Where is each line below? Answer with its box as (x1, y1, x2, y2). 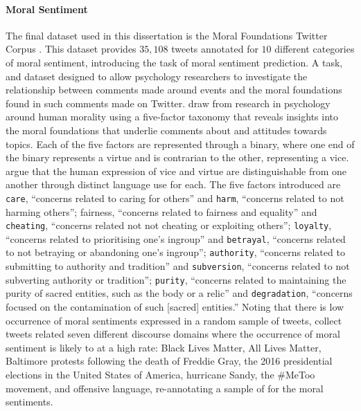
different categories (274, 42, 355, 56)
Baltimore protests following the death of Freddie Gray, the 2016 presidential (6, 354, 333, 368)
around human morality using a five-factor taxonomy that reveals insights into (6, 109, 338, 124)
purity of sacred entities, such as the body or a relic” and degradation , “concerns (6, 286, 353, 300)
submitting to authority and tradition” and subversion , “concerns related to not (6, 259, 350, 273)
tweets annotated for (171, 42, 258, 56)
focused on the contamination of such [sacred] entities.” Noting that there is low (6, 300, 344, 314)
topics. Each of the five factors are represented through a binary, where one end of (6, 136, 355, 151)
